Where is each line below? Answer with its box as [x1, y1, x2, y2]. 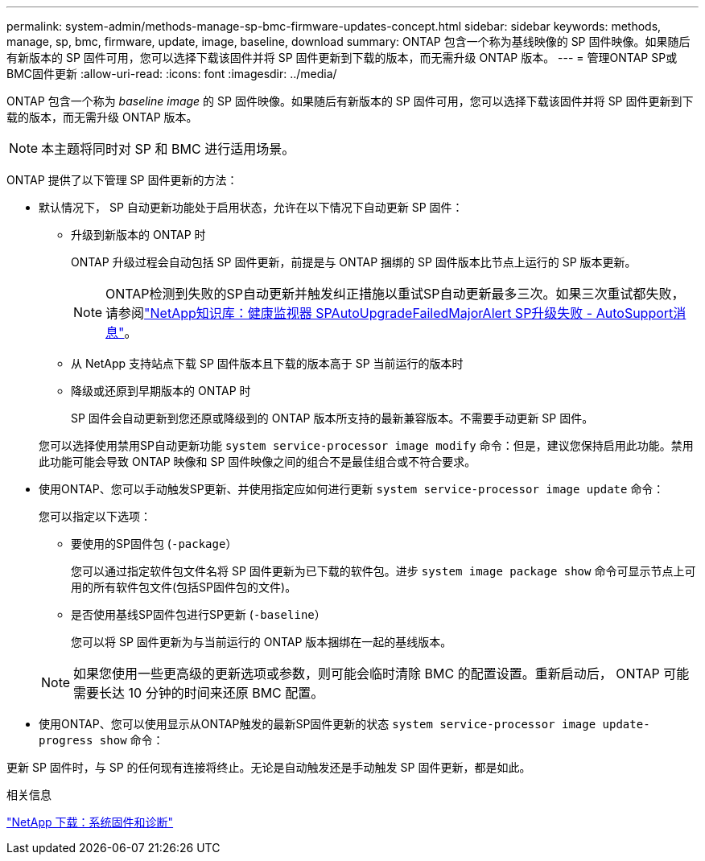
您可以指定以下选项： [39, 509, 151, 523]
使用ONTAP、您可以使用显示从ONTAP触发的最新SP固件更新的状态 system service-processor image [39, 717, 596, 731]
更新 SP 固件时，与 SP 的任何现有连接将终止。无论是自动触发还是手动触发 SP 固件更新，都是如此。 [6, 760, 531, 774]
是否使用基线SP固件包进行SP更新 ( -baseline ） [71, 608, 326, 621]
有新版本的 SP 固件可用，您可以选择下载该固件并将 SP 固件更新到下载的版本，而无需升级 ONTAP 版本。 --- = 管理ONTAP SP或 [6, 51, 678, 64]
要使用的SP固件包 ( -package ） [71, 537, 237, 550]
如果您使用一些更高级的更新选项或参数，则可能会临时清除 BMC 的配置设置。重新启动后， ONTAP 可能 [73, 665, 690, 682]
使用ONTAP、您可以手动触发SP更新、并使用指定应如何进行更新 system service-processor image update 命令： [39, 482, 665, 496]
